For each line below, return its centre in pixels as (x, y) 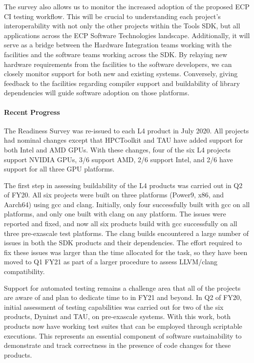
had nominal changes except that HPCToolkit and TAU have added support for (124, 140)
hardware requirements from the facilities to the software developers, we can (118, 64)
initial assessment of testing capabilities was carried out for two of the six (114, 307)
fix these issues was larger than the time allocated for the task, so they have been (126, 252)
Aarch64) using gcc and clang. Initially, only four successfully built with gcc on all (127, 204)
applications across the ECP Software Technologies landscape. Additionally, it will (127, 35)
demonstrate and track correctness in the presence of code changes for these (117, 345)
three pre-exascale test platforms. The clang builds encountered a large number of (127, 233)
